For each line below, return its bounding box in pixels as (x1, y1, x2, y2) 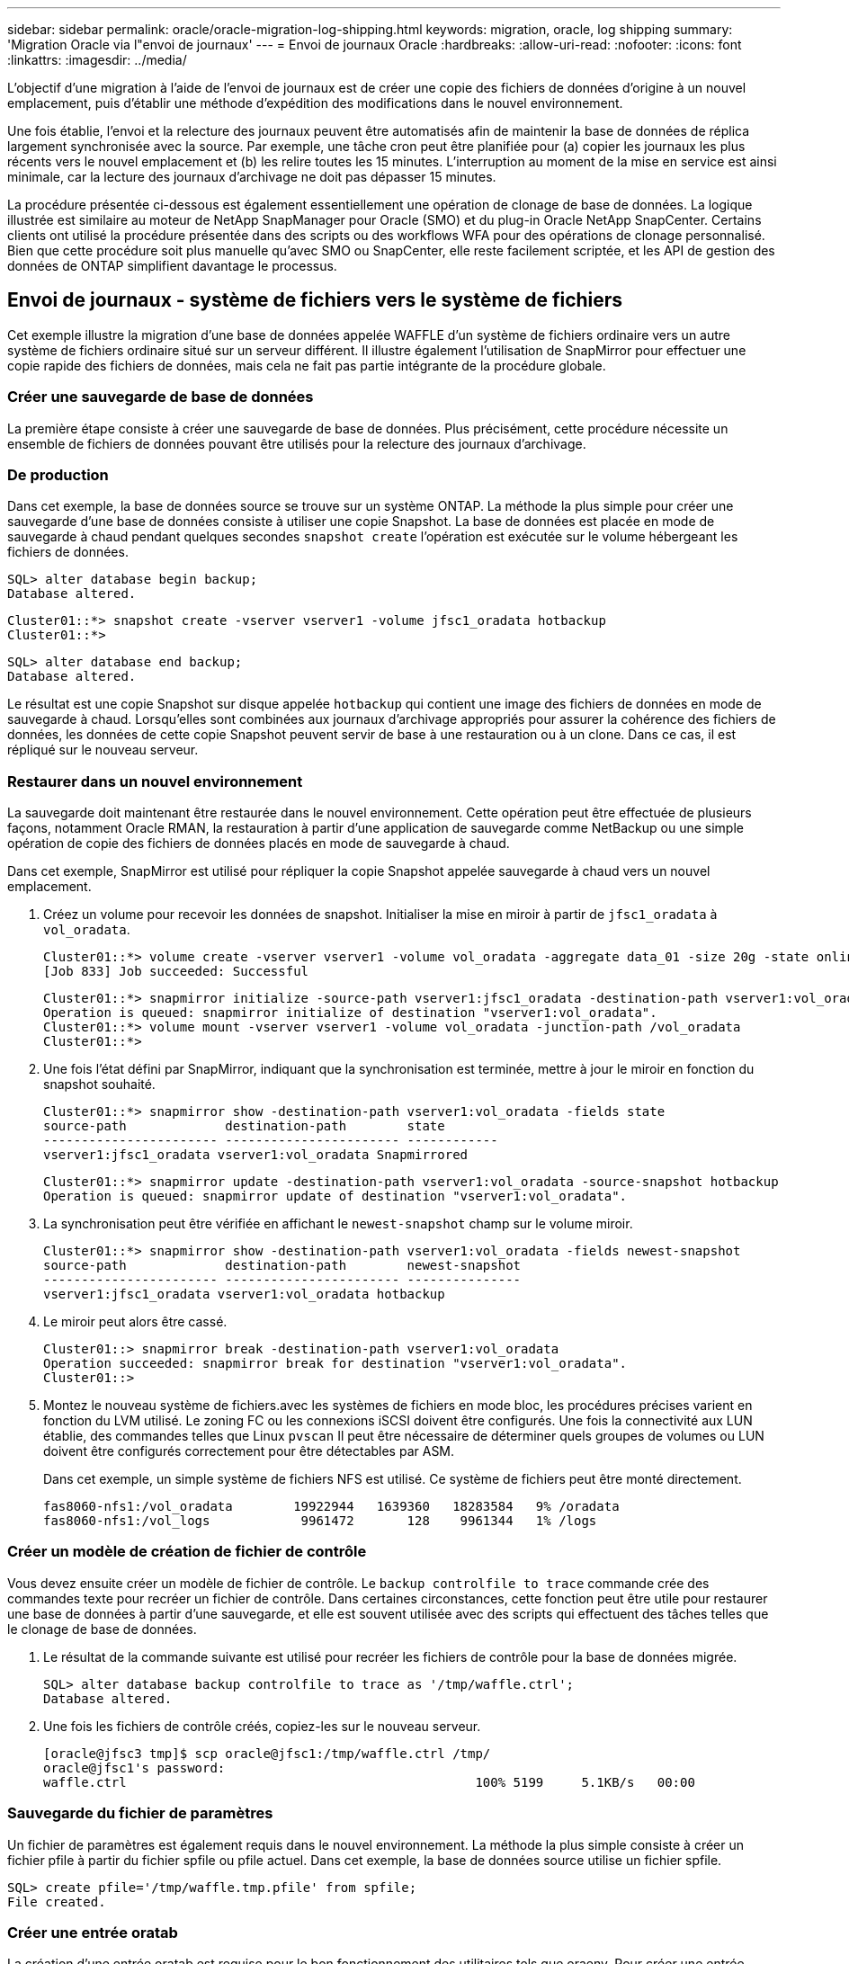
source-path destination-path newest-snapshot (43, 1258, 522, 1273)
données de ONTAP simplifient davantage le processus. (7, 258, 337, 273)
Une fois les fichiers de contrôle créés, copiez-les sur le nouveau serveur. (43, 1718, 481, 1734)
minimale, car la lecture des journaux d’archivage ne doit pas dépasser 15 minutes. (7, 169, 496, 184)
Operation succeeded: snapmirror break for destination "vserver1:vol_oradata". (43, 1356, 628, 1371)
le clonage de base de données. (7, 1620, 197, 1637)
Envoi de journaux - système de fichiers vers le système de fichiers (7, 289, 623, 312)
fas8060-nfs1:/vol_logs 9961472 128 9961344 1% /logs (43, 1513, 597, 1529)
